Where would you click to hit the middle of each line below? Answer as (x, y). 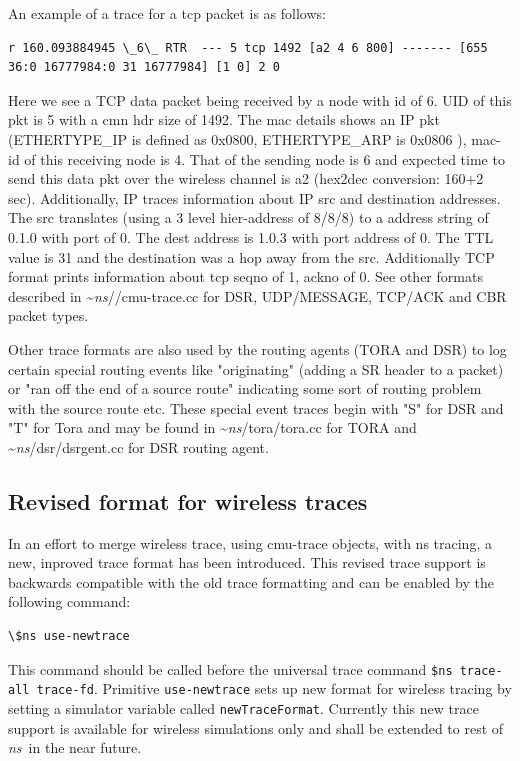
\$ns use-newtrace (69, 636)
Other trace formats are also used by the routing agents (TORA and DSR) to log (257, 348)
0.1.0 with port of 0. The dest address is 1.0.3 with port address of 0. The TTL (251, 236)
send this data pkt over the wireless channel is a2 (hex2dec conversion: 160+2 (246, 178)
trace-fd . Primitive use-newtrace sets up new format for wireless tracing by (274, 688)
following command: (69, 601)
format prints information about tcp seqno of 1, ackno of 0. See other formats (245, 276)
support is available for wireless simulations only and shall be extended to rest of (256, 727)
